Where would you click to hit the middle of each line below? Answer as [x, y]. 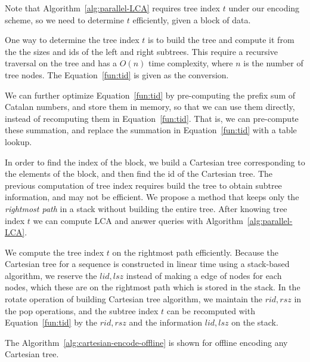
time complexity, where [190, 63]
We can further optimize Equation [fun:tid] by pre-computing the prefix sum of [150, 95]
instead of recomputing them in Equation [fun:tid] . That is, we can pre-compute [152, 118]
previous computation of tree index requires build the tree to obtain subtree [143, 185]
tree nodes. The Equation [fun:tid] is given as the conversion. [117, 74]
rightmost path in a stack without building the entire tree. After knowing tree [146, 208]
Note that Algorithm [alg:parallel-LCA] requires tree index [113, 8]
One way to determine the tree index [72, 40]
